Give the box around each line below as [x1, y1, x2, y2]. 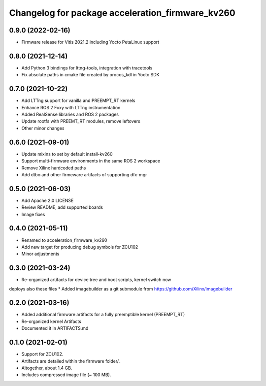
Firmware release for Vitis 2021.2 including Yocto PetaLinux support [21, 39, 160, 45]
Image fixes [21, 211, 45, 217]
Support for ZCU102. [21, 351, 64, 357]
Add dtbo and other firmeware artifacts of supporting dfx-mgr [21, 171, 147, 177]
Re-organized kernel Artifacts [21, 318, 81, 324]
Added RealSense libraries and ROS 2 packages [21, 111, 119, 118]
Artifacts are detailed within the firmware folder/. [21, 358, 120, 364]
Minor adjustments [21, 251, 60, 257]
